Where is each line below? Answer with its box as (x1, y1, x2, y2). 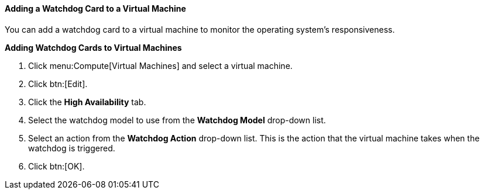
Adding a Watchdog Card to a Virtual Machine (5, 4, 186, 13)
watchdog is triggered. (28, 143, 115, 153)
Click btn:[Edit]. (28, 78, 88, 89)
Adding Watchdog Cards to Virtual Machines (5, 42, 182, 53)
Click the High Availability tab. (28, 96, 146, 107)
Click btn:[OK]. (28, 161, 85, 171)
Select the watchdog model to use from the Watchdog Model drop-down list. (28, 115, 326, 125)
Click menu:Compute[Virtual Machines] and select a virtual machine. (28, 60, 293, 71)
